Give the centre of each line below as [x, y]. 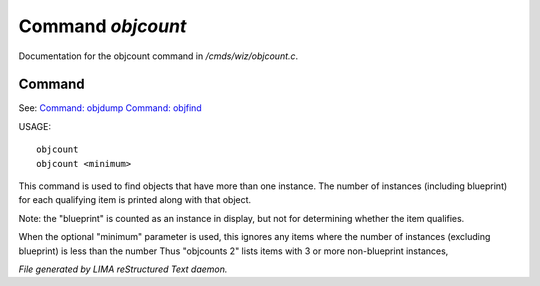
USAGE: [35, 126]
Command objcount [102, 26]
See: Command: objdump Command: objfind [110, 108]
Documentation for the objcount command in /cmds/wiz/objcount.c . [158, 56]
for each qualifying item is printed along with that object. [135, 200]
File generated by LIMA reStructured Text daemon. [123, 269]
